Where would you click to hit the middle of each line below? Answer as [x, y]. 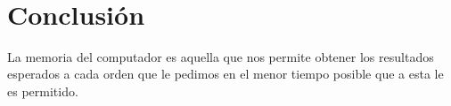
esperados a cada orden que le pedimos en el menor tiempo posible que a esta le [225, 74]
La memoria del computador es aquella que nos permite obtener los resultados [221, 56]
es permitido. [43, 91]
